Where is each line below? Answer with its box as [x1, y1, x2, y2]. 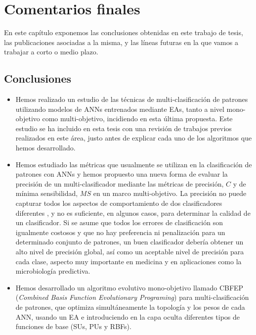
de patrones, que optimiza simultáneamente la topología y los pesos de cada [15, 301, 245, 312]
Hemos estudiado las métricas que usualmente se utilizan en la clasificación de [15, 159, 252, 169]
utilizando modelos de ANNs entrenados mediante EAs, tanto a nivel [15, 103, 224, 114]
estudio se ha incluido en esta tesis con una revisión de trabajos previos [15, 123, 232, 133]
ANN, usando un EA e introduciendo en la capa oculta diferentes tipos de [15, 311, 240, 322]
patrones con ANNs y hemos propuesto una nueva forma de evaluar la [15, 169, 228, 179]
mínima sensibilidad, [15, 188, 78, 198]
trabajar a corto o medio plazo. [4, 47, 98, 57]
